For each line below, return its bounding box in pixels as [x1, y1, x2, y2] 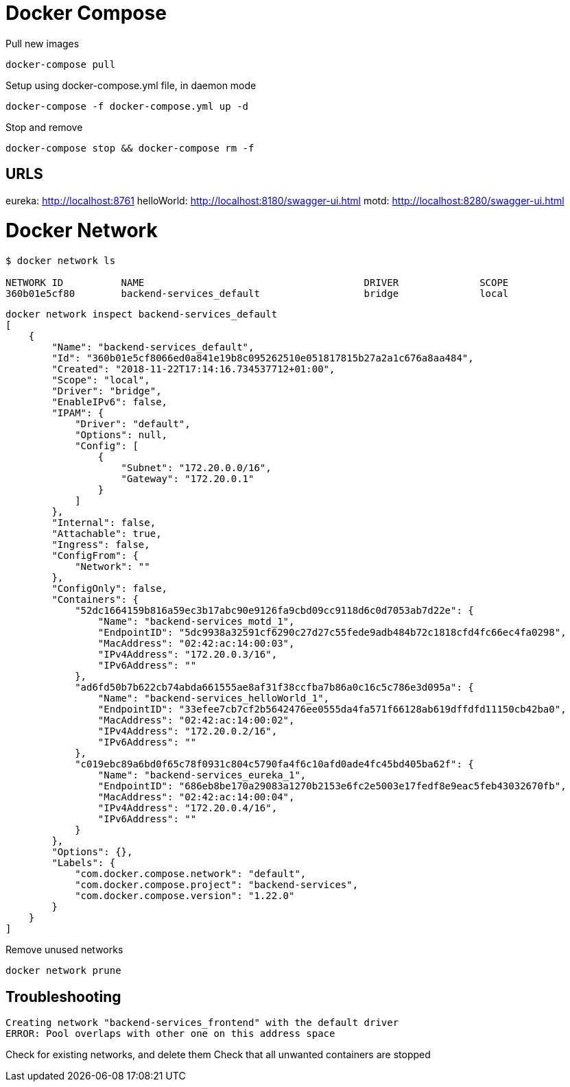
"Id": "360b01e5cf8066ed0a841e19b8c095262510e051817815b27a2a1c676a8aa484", [51, 353, 474, 364]
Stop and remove [5, 121, 83, 133]
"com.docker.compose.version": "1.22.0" [75, 890, 295, 902]
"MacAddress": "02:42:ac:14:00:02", [97, 715, 295, 726]
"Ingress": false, [51, 539, 150, 551]
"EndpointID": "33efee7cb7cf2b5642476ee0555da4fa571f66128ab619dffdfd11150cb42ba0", [97, 704, 567, 715]
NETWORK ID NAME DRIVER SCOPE [5, 277, 509, 289]
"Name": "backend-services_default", [51, 342, 254, 353]
